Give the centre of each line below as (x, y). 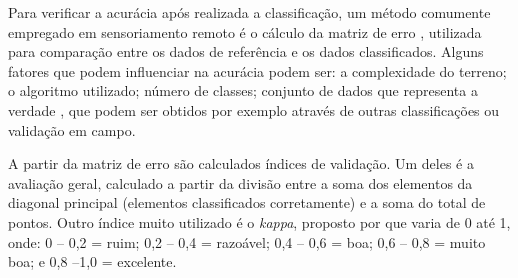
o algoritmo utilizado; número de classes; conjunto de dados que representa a (243, 90)
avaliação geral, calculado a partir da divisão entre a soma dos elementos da (240, 182)
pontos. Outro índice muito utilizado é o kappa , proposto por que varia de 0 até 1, (259, 221)
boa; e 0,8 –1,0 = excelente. (92, 261)
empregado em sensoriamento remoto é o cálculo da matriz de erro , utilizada (245, 31)
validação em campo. (72, 129)
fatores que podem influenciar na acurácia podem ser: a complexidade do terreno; (257, 70)
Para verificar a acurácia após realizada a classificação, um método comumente (249, 12)
